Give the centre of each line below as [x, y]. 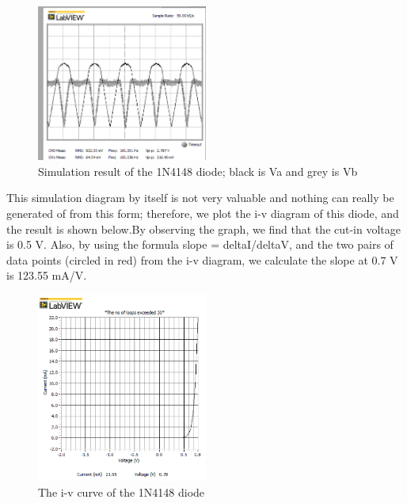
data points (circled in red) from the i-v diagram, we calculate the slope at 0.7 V [202, 259]
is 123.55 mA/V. [47, 275]
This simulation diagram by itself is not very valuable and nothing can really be [200, 198]
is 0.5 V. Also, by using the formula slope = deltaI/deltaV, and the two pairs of [200, 244]
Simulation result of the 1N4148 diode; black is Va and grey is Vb [198, 171]
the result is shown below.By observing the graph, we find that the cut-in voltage [204, 229]
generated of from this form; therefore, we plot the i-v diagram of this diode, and [203, 213]
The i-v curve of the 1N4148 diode [122, 492]
